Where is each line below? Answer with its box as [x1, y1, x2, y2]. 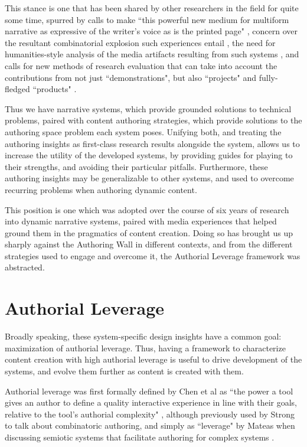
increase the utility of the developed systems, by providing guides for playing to [5, 149, 293, 161]
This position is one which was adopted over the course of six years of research [5, 203, 289, 216]
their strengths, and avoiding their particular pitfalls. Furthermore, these [5, 160, 268, 172]
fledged [5, 83, 30, 95]
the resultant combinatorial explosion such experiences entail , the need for [5, 36, 276, 48]
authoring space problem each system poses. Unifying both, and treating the [5, 125, 282, 138]
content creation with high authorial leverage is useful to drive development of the [5, 353, 302, 366]
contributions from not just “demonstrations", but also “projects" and [5, 71, 257, 83]
